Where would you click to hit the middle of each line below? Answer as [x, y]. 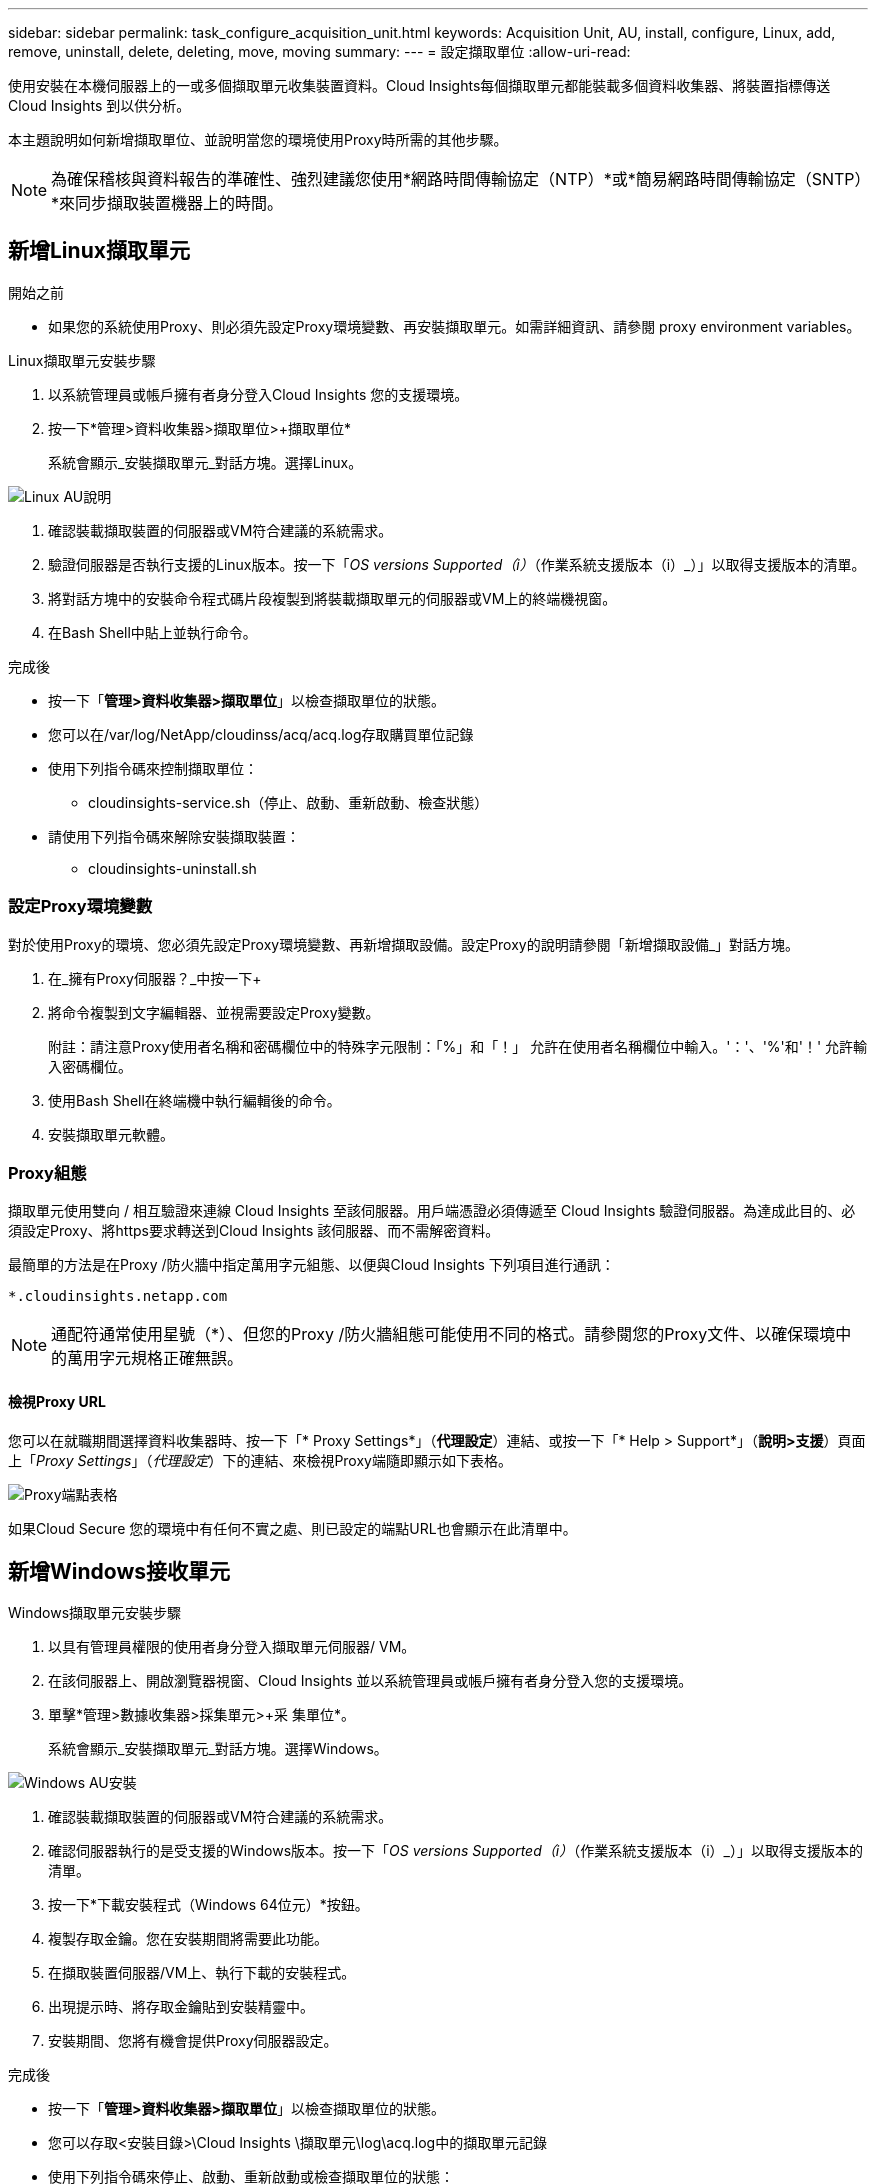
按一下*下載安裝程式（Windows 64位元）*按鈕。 [208, 1905]
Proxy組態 [47, 1172]
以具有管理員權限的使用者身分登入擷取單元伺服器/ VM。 [232, 1647]
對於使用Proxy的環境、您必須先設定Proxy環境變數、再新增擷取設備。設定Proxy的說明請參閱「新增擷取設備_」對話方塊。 [404, 944]
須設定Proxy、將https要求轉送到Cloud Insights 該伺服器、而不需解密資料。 [254, 1231]
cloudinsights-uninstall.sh [172, 868]
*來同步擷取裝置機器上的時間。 [167, 203]
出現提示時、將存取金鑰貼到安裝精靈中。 [181, 2007]
